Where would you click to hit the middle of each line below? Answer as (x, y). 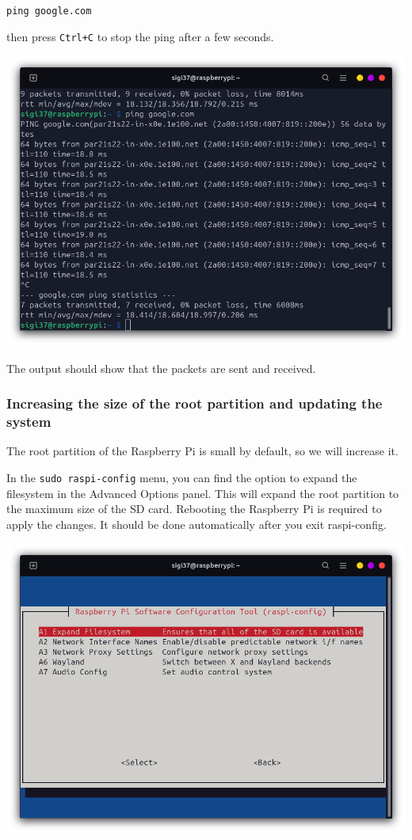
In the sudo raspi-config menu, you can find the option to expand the (182, 477)
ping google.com (49, 11)
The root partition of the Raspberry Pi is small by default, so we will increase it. (202, 451)
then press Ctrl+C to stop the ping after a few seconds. (140, 36)
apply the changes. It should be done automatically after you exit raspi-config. (196, 524)
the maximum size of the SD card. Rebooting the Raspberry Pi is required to (194, 509)
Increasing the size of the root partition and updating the (195, 403)
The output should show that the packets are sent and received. (161, 368)
